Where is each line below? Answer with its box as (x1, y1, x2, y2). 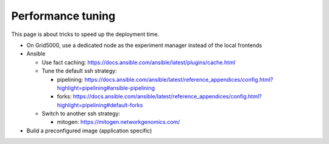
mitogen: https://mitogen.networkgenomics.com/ (57, 118, 180, 126)
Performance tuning (11, 9, 116, 23)
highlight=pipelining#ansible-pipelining (57, 84, 155, 92)
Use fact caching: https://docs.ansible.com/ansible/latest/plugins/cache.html (41, 59, 236, 66)
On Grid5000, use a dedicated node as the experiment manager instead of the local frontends (26, 41, 262, 49)
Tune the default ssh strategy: (41, 67, 117, 74)
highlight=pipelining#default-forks (57, 101, 143, 109)
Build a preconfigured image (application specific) (26, 127, 152, 134)
